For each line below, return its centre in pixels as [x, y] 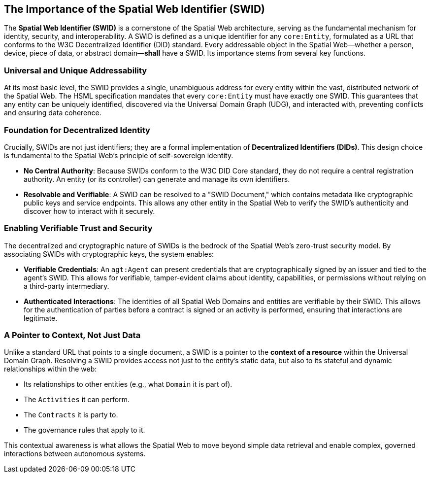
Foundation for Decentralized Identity [77, 130]
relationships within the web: [50, 369]
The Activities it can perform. [77, 400]
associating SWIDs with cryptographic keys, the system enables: [109, 254]
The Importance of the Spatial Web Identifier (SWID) [134, 9]
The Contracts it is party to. [71, 415]
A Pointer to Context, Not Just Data [72, 335]
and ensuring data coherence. [53, 113]
